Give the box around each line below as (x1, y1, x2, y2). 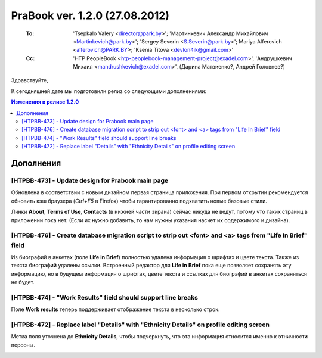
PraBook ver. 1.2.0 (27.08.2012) (11, 9, 170, 22)
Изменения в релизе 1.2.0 (11, 98, 79, 105)
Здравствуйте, (11, 76, 48, 83)
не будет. (11, 279, 35, 286)
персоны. (11, 341, 35, 348)
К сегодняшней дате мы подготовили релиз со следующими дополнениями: (11, 87, 207, 95)
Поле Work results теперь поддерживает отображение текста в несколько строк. (11, 306, 220, 313)
